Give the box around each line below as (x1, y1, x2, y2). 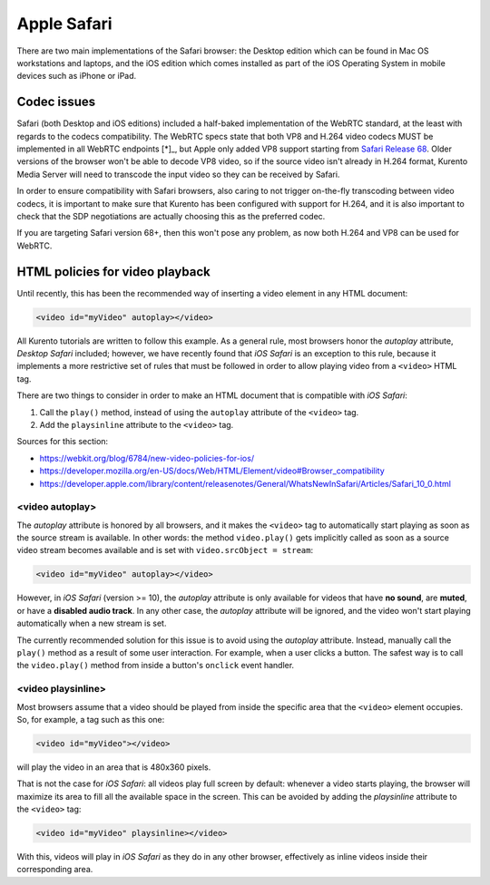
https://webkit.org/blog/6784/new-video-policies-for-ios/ (39, 452, 254, 463)
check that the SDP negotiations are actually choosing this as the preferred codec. (16, 210, 326, 221)
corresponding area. (16, 864, 93, 875)
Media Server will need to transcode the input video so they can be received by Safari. (16, 169, 340, 180)
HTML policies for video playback (16, 264, 211, 279)
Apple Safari (16, 14, 113, 34)
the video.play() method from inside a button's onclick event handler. (16, 660, 295, 671)
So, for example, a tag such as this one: (16, 714, 165, 725)
